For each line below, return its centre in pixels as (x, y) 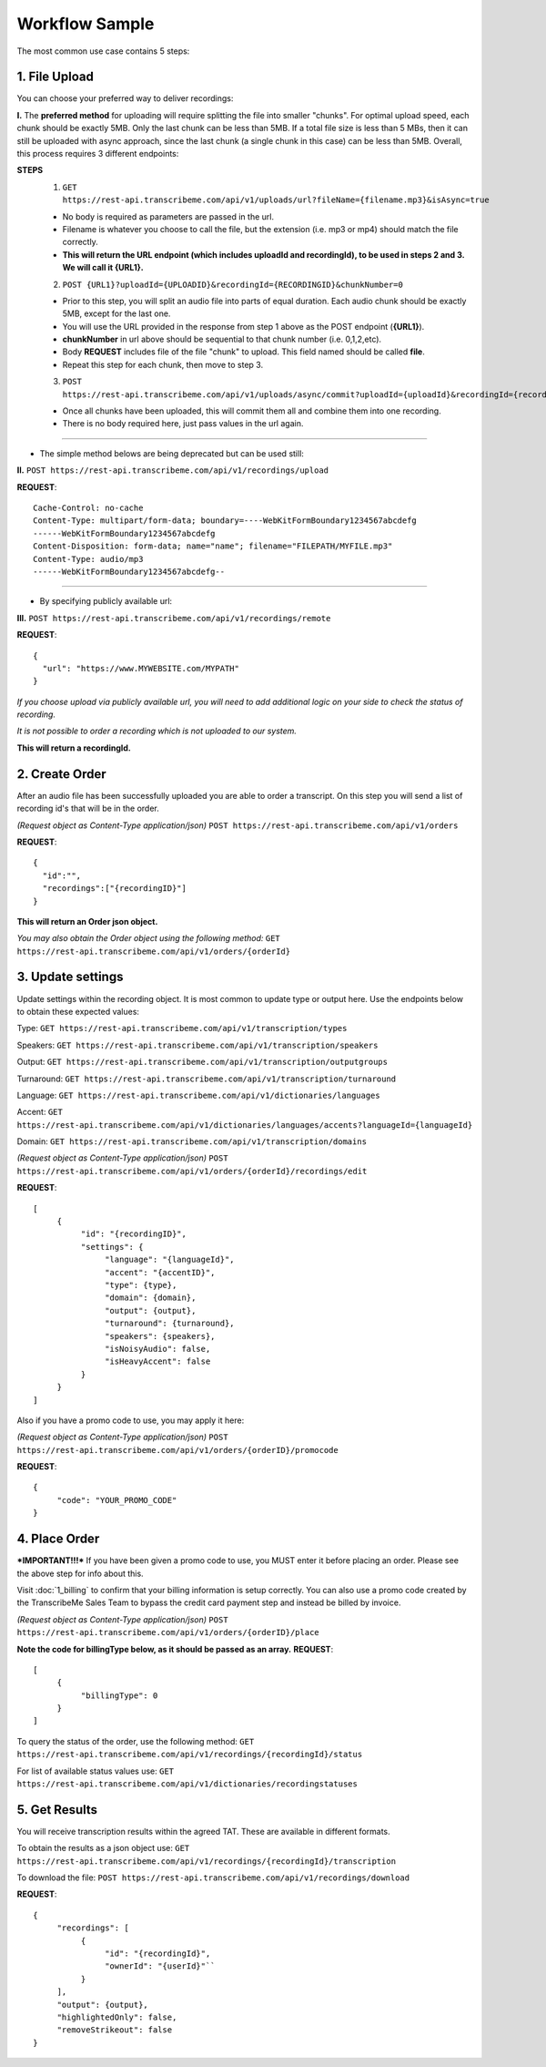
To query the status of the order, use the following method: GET (136, 1741)
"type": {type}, (141, 1285)
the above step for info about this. (81, 1573)
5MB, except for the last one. (116, 313)
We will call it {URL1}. (103, 268)
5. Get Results (57, 1810)
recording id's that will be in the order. (88, 808)
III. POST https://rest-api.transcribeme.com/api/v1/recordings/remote (174, 618)
